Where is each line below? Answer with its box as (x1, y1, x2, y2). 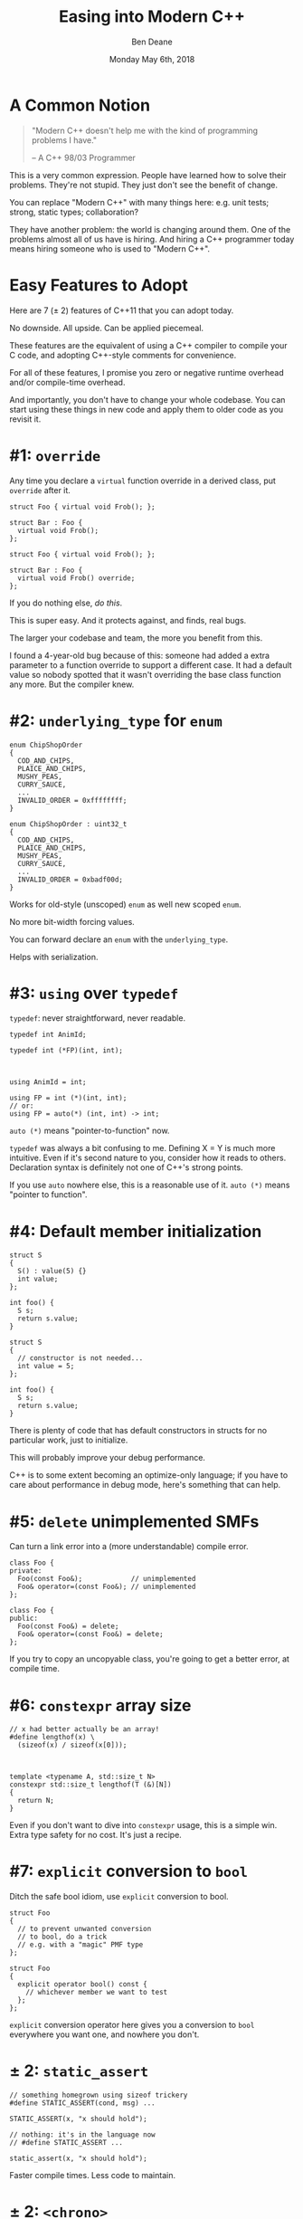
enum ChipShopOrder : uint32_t (9, 819, 128, 829)
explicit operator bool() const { (17, 1980, 147, 1989)
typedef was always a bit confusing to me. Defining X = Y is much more (9, 1143, 276, 1154)
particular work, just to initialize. (9, 1434, 128, 1445)
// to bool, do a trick (17, 1932, 107, 1942)
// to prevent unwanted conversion (17, 1925, 152, 1934)
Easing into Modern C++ (58, 6, 246, 27)
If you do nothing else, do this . (9, 597, 123, 608)
